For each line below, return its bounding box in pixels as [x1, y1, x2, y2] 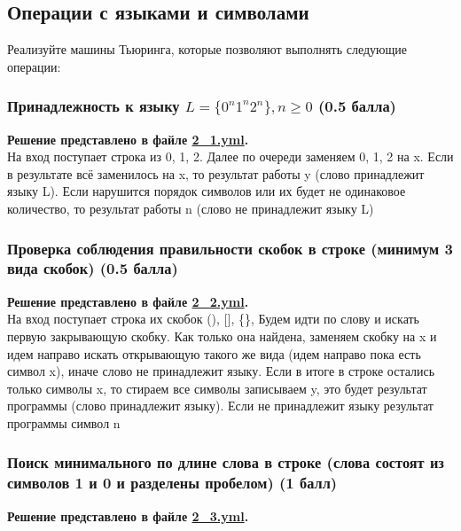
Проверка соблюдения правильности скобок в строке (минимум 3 [7, 237, 453, 259]
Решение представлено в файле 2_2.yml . [7, 292, 249, 310]
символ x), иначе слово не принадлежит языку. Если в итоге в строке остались [7, 362, 435, 380]
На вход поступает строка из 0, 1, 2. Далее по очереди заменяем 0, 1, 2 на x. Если [7, 147, 454, 166]
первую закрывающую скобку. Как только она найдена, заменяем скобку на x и [7, 326, 437, 345]
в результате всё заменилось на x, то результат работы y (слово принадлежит [7, 164, 425, 183]
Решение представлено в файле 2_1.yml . [7, 129, 249, 148]
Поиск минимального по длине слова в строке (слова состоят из [7, 451, 444, 473]
